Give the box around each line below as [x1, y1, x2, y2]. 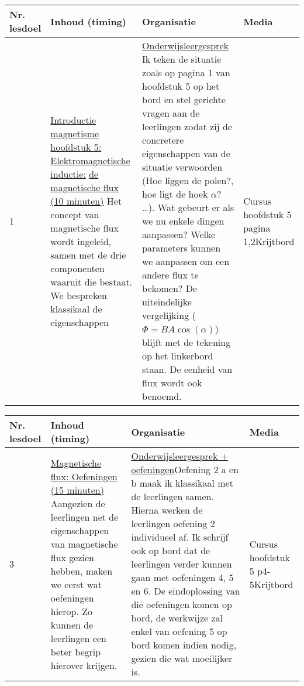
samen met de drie [50, 247, 126, 262]
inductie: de [50, 167, 99, 181]
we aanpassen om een [142, 254, 230, 268]
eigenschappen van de [142, 147, 230, 160]
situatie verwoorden [142, 160, 223, 174]
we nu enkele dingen [142, 214, 224, 227]
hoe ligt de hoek [142, 187, 208, 201]
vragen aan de [142, 106, 200, 120]
